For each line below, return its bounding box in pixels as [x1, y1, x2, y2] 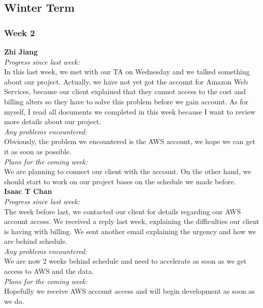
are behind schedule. [4, 236, 68, 246]
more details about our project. [4, 116, 102, 127]
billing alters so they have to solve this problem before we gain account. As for [4, 96, 249, 106]
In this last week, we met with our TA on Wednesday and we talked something [4, 66, 250, 77]
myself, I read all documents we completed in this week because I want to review [4, 106, 255, 117]
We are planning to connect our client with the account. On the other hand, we [4, 166, 251, 177]
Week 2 [4, 26, 35, 39]
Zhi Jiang [4, 46, 38, 57]
